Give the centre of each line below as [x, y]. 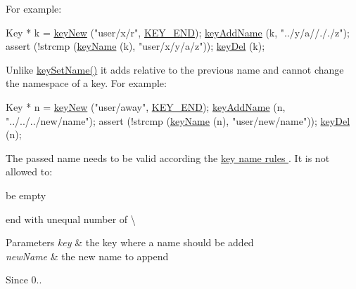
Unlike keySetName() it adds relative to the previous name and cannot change [175, 69]
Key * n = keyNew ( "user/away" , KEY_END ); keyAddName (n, [146, 106]
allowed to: [29, 172]
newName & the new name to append [87, 256]
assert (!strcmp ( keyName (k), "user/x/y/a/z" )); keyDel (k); [135, 46]
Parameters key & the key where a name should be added [130, 242]
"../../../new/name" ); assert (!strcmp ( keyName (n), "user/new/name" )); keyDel [178, 120]
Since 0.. [24, 280]
